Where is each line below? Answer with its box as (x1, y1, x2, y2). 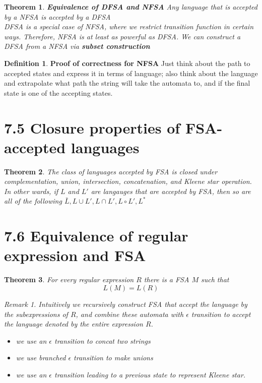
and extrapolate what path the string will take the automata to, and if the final (4, 78, 250, 88)
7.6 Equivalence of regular (4, 225, 188, 246)
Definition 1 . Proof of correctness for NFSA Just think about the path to (4, 57, 250, 68)
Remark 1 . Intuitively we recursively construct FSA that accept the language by (4, 298, 247, 309)
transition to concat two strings (54, 335, 151, 346)
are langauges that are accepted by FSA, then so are (91, 185, 251, 196)
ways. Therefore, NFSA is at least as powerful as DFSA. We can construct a (4, 31, 241, 41)
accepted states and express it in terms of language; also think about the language (4, 68, 258, 78)
